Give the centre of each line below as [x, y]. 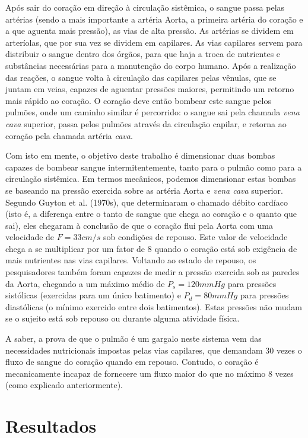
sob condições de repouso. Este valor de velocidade [195, 237]
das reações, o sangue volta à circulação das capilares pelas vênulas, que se [141, 77]
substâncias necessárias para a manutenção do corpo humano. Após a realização [151, 65]
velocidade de [30, 237]
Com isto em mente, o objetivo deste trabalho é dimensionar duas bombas [140, 155]
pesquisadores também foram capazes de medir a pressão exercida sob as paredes [153, 272]
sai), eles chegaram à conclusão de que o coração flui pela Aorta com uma [139, 225]
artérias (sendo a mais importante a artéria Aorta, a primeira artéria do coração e [154, 19]
